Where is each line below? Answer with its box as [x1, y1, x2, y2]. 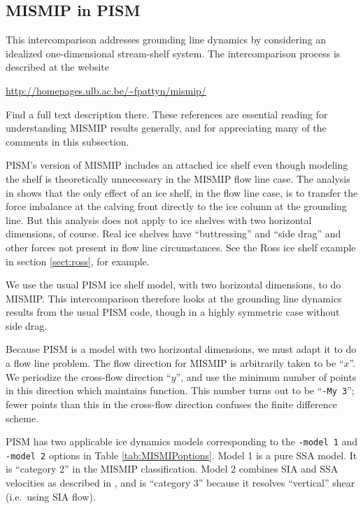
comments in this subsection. [6, 134, 129, 148]
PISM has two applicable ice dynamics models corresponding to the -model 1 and [6, 434, 358, 449]
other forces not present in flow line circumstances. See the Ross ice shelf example [6, 239, 356, 254]
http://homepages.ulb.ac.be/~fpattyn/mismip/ [6, 83, 206, 97]
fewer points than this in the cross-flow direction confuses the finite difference [6, 396, 337, 411]
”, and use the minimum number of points [176, 369, 357, 384]
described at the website [6, 60, 109, 74]
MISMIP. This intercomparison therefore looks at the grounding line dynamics [6, 291, 342, 305]
